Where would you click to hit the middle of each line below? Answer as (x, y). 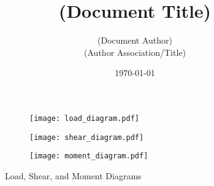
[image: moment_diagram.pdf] (89, 156)
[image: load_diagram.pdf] (84, 118)
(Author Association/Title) (135, 52)
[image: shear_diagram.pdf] (87, 137)
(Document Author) (135, 40)
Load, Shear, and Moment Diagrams (73, 175)
